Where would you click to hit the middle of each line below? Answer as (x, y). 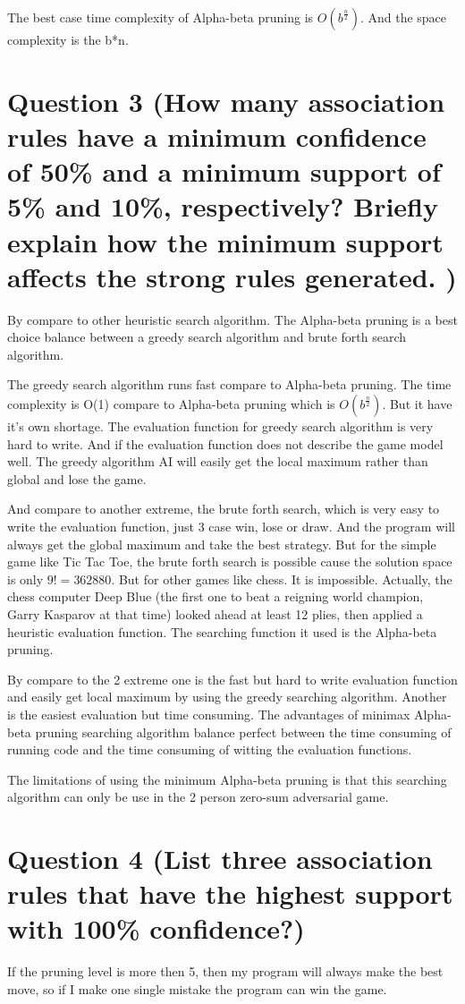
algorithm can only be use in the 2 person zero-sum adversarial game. (198, 797)
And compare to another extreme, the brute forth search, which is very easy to (224, 509)
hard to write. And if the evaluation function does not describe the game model (225, 443)
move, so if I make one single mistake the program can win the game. (197, 989)
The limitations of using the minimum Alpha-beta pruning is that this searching (227, 779)
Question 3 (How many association (226, 101)
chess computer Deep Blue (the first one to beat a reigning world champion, (216, 596)
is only (25, 579)
